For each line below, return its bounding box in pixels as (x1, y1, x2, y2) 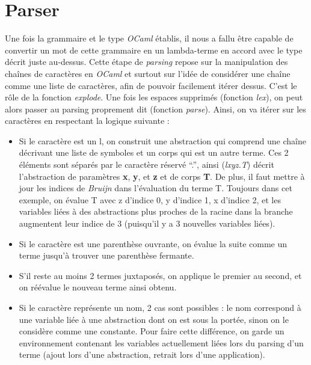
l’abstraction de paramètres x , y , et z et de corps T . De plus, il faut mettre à (19, 170, 305, 182)
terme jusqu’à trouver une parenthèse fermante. (19, 249, 194, 262)
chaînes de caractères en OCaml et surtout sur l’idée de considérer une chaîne (5, 67, 291, 79)
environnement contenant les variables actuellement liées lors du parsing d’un (19, 336, 304, 349)
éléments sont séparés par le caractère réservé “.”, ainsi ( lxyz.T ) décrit (19, 158, 274, 171)
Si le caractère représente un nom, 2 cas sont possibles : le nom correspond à (19, 301, 301, 313)
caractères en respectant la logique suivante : (5, 114, 170, 127)
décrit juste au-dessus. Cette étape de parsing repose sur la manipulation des (5, 55, 288, 68)
